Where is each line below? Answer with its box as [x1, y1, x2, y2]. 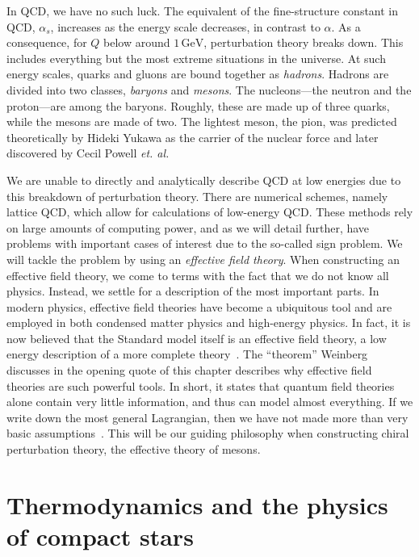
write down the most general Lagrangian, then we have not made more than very [6, 408, 409, 425]
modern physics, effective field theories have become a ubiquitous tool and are [6, 298, 392, 315]
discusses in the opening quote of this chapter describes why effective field [6, 362, 372, 379]
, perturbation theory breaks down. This [203, 34, 404, 51]
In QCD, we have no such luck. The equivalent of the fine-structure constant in [6, 2, 399, 19]
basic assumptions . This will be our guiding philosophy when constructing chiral [6, 425, 409, 442]
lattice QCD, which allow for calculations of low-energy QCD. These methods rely [6, 203, 413, 220]
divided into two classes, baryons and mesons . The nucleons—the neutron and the [6, 81, 412, 98]
